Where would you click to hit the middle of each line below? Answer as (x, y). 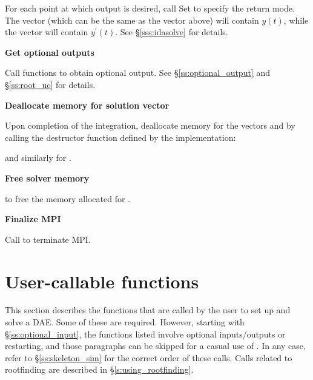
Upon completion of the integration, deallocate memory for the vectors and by (150, 125)
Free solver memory (47, 178)
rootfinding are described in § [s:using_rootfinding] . (99, 369)
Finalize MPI (33, 219)
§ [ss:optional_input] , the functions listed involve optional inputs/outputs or (145, 334)
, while (296, 20)
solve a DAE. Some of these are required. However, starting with (125, 322)
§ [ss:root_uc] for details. (50, 84)
